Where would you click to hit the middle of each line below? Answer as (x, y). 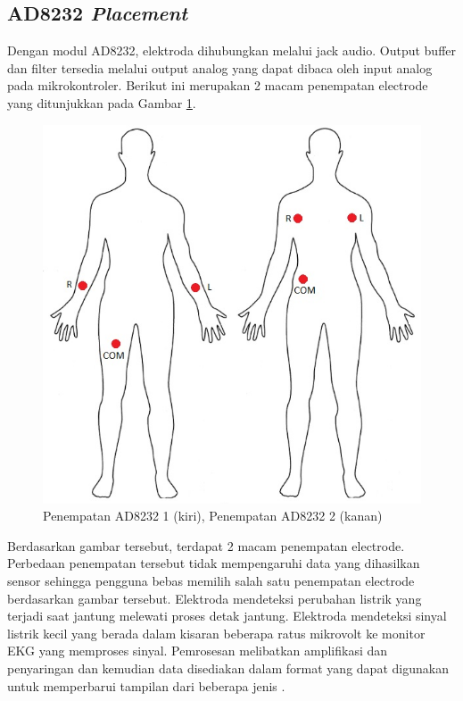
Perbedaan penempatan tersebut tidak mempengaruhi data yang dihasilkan (214, 563)
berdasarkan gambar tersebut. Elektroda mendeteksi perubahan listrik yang (215, 598)
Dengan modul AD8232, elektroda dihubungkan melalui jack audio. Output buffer (232, 50)
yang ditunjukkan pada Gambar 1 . (102, 102)
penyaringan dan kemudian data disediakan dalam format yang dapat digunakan (228, 668)
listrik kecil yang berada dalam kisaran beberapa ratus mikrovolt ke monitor (216, 633)
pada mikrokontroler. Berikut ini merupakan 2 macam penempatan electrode (218, 85)
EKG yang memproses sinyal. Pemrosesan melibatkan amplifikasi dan (198, 651)
